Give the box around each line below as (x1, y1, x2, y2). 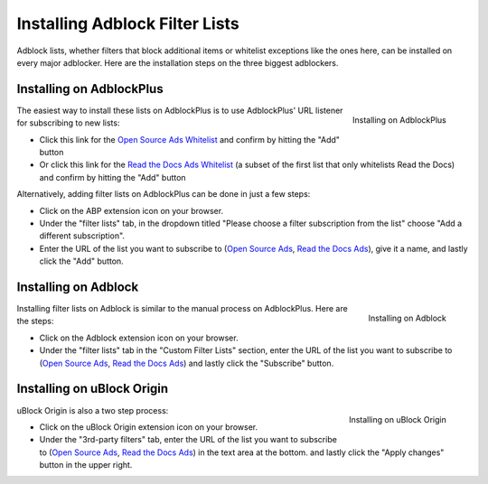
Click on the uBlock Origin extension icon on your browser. (39, 421, 258, 433)
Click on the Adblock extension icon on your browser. (39, 332, 239, 343)
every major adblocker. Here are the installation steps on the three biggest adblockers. (16, 57, 339, 68)
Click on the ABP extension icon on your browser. (39, 205, 224, 216)
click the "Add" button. (39, 256, 124, 266)
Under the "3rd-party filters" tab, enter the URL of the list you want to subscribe (39, 434, 338, 445)
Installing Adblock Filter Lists (16, 14, 239, 33)
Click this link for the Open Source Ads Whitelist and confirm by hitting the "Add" (39, 134, 341, 144)
